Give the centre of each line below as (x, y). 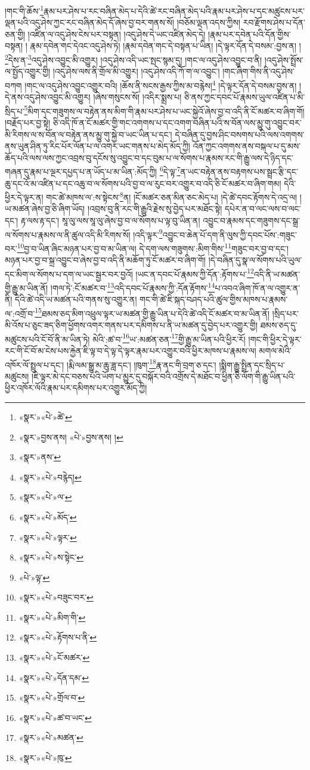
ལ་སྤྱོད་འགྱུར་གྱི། (28, 71)
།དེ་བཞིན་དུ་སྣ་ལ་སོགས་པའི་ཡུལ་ (255, 260)
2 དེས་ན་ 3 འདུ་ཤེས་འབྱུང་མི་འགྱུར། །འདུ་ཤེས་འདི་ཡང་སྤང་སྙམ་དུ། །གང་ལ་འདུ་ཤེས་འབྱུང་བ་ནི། (134, 59)
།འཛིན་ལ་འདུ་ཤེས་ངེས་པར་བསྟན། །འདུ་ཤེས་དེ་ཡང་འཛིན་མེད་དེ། (117, 34)
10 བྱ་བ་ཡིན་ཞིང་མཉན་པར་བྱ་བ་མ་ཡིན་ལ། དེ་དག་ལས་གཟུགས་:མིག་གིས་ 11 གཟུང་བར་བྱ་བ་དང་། (153, 247)
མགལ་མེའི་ (275, 350)
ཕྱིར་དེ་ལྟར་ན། (24, 197)
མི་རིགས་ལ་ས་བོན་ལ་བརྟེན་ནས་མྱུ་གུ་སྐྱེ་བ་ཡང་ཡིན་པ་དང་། (89, 134)
